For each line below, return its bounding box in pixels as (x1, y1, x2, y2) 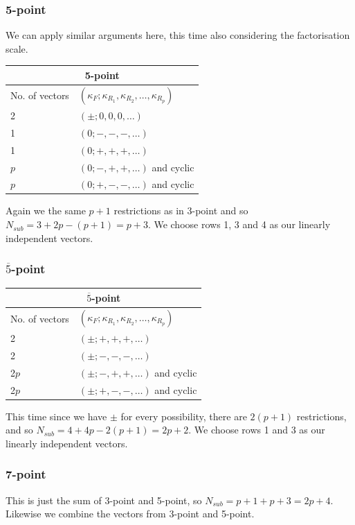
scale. (6, 41, 28, 55)
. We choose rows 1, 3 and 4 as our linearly (147, 217, 331, 232)
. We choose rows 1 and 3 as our (188, 422, 325, 437)
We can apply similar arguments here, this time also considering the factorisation (6, 28, 350, 42)
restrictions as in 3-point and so (113, 203, 248, 218)
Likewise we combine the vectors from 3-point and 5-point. (6, 506, 255, 521)
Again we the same (6, 203, 86, 218)
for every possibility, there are (120, 408, 247, 423)
